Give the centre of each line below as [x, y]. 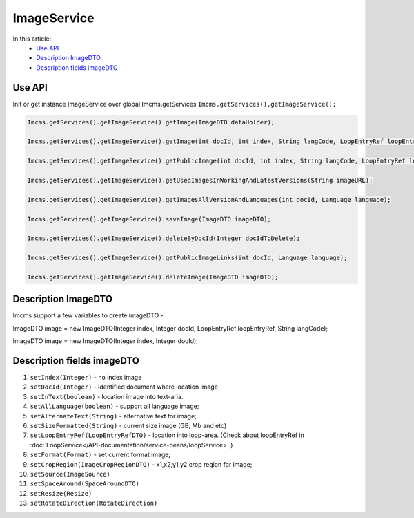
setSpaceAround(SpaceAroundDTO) [85, 484]
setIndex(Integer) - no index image [86, 378]
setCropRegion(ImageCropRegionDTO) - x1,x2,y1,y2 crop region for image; [141, 464]
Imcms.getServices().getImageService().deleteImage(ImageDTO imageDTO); [153, 277]
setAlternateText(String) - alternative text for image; [113, 416]
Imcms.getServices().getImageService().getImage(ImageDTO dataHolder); [151, 122]
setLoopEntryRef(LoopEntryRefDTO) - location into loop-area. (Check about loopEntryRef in [167, 435]
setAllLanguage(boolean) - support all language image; [115, 406]
